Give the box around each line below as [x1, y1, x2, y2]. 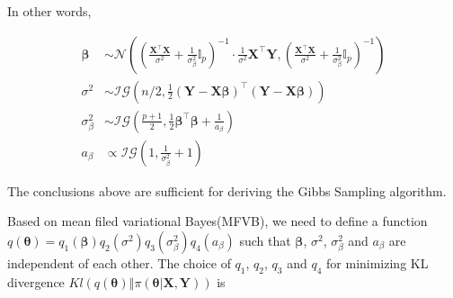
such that [239, 230, 291, 249]
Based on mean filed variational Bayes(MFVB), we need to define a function [7, 212, 428, 230]
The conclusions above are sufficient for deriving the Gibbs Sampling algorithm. [7, 181, 447, 200]
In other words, [7, 2, 92, 20]
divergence [7, 272, 65, 291]
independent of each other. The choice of [7, 253, 231, 272]
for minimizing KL [326, 253, 429, 272]
